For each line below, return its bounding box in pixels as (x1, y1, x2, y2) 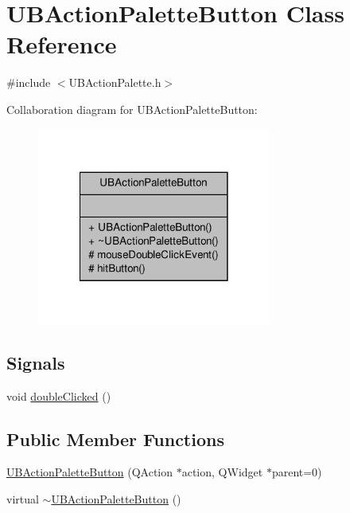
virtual (6, 490, 39, 507)
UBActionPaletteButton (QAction (6, 464, 173, 480)
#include (6, 74, 51, 91)
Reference (6, 28, 117, 61)
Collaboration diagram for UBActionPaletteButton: (6, 100, 258, 117)
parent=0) (271, 464, 322, 480)
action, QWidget (181, 464, 263, 480)
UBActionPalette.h (68, 74, 161, 91)
